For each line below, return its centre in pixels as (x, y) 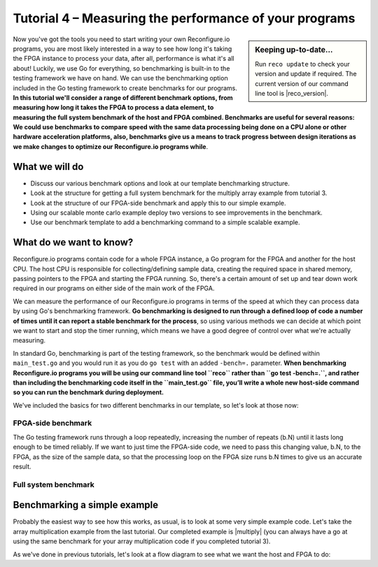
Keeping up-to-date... (294, 50)
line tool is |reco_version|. (292, 93)
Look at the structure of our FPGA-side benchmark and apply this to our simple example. (158, 203)
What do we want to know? (73, 242)
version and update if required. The (306, 74)
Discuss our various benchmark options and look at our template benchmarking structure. (160, 183)
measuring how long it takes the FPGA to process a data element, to (113, 108)
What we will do (48, 167)
